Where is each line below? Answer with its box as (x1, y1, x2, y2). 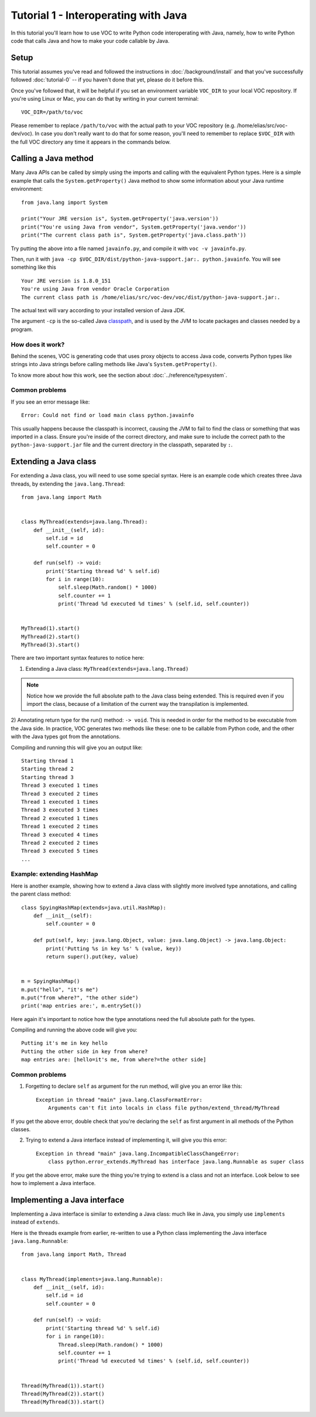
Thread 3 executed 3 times (21, 807, 99, 814)
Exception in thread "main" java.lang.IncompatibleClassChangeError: (36, 1150, 240, 1157)
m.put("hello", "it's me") (21, 986, 99, 993)
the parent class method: (11, 890, 71, 897)
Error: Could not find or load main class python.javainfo (21, 412, 194, 419)
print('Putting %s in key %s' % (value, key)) (46, 945, 182, 952)
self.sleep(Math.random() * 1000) (58, 584, 157, 591)
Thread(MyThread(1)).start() (21, 1382, 105, 1389)
